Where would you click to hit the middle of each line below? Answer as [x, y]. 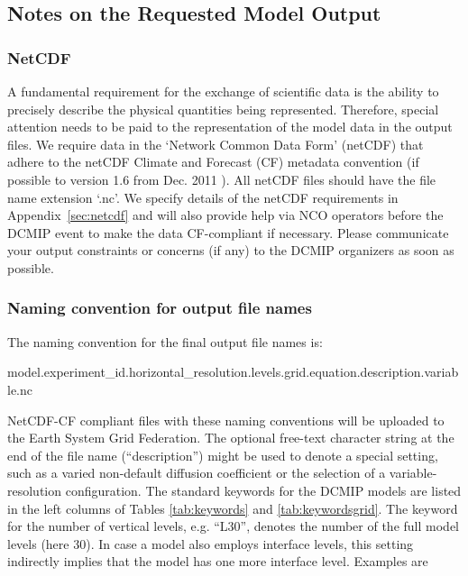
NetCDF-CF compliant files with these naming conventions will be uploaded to [226, 420]
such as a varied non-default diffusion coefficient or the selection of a [197, 473]
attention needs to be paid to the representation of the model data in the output [230, 127]
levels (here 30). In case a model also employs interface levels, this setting [211, 543]
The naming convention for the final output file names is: [165, 341]
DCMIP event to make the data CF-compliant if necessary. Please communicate [228, 232]
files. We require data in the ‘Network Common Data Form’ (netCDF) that [216, 144]
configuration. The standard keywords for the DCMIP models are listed [263, 490]
